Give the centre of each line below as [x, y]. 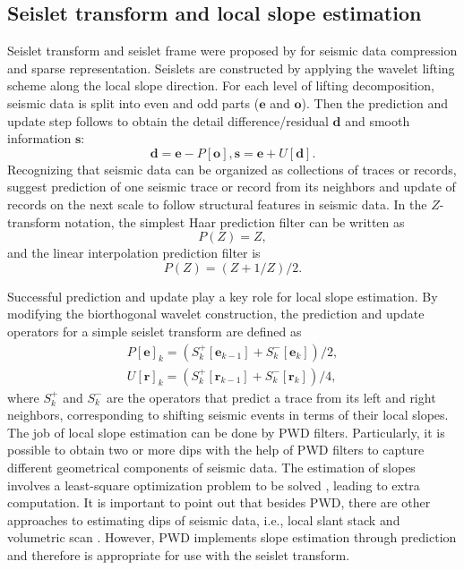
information [39, 138]
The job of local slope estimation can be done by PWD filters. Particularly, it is [226, 432]
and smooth [378, 120]
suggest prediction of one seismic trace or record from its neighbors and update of [232, 187]
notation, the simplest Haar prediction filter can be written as [235, 221]
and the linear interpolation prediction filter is [134, 253]
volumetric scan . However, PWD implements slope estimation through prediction [232, 537]
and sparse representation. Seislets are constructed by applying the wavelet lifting [231, 68]
